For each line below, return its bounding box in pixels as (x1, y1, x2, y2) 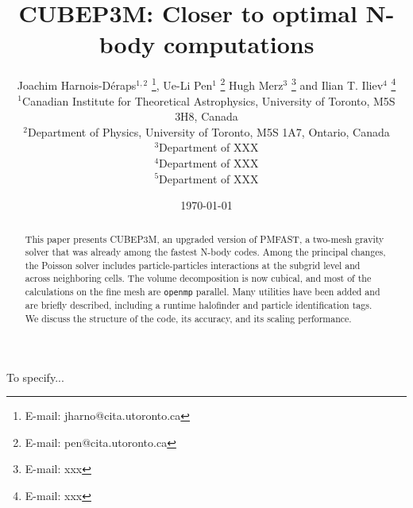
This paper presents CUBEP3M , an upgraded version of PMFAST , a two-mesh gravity (25, 232, 384, 245)
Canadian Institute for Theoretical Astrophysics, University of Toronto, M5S (22, 92, 396, 109)
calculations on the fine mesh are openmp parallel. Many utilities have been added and (25, 285, 380, 298)
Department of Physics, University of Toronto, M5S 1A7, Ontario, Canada (27, 123, 390, 140)
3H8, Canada (175, 108, 238, 125)
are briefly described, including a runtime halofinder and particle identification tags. (25, 298, 372, 312)
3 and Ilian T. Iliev (291, 75, 384, 93)
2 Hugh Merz (220, 75, 284, 93)
